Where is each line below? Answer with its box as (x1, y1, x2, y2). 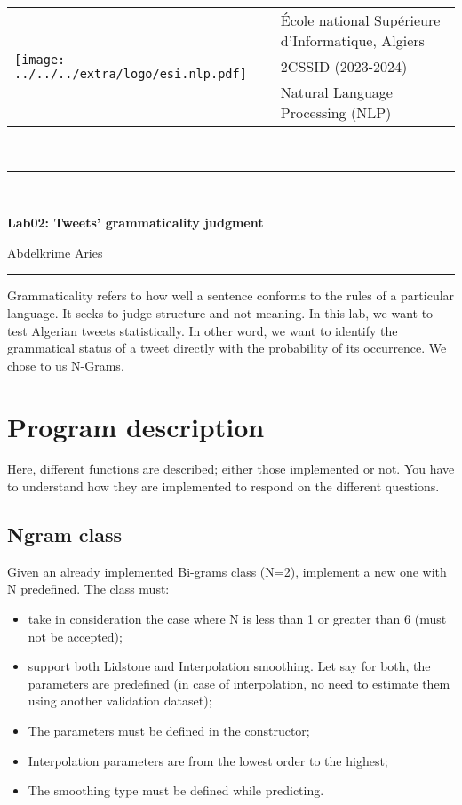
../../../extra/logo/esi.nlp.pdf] (14, 66, 247, 81)
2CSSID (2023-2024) (280, 56, 408, 76)
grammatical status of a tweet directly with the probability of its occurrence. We (7, 339, 447, 357)
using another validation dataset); (28, 691, 212, 710)
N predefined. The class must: (7, 579, 170, 598)
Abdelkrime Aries (7, 243, 103, 261)
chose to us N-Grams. (7, 355, 124, 374)
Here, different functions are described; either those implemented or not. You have (7, 459, 455, 478)
